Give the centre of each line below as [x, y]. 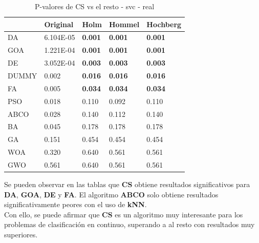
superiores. [21, 234]
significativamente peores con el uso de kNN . [75, 204]
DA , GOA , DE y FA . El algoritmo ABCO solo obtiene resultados [111, 194]
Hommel [124, 24]
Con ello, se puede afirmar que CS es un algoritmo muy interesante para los [124, 214]
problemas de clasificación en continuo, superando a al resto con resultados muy [129, 224]
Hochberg [164, 24]
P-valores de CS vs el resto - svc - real [94, 6]
